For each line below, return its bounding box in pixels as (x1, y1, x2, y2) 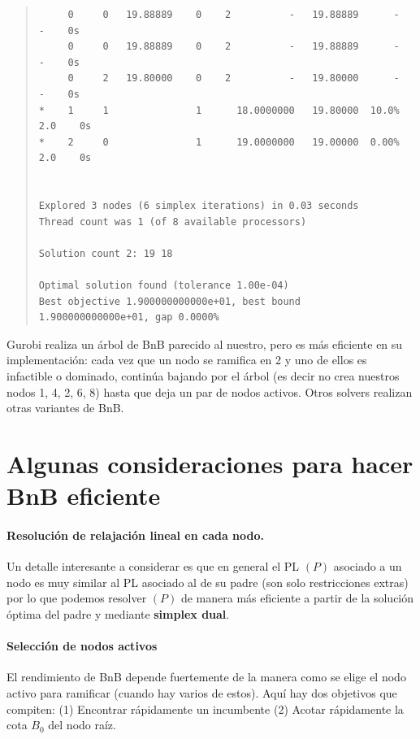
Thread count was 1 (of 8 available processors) (38, 215, 307, 228)
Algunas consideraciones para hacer (6, 447, 414, 480)
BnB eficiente (6, 479, 161, 512)
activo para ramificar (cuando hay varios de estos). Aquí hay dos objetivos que (6, 684, 397, 701)
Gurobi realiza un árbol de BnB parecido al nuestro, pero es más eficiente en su (6, 335, 403, 352)
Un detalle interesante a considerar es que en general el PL (6, 558, 300, 575)
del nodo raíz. (48, 716, 116, 733)
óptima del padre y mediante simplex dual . (6, 605, 230, 622)
